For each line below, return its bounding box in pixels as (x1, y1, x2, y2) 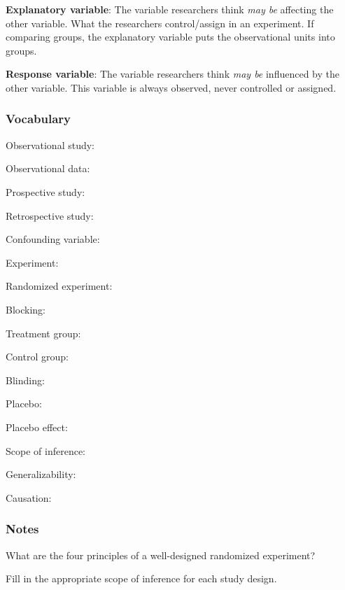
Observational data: (6, 161, 90, 176)
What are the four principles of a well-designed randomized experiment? (6, 547, 316, 562)
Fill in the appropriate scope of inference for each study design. (6, 571, 277, 586)
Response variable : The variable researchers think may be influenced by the (6, 66, 339, 81)
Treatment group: (6, 325, 81, 340)
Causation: (6, 490, 52, 505)
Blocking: (6, 302, 45, 316)
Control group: (6, 349, 69, 364)
